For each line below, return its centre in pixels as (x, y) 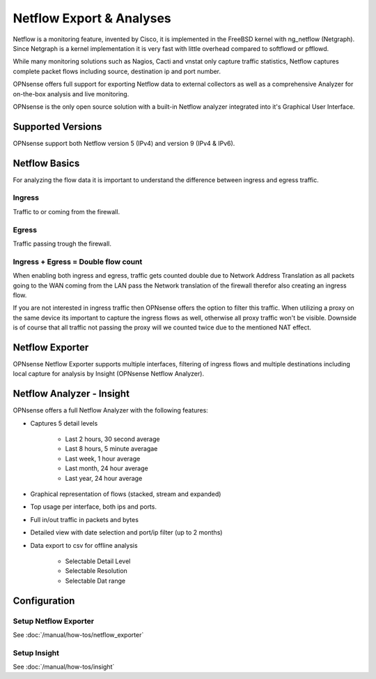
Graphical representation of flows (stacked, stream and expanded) (126, 494)
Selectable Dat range (95, 581)
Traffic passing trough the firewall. (62, 244)
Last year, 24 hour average (104, 478)
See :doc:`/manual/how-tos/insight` (64, 667)
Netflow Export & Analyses (92, 18)
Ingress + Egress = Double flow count (78, 262)
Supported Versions (57, 127)
